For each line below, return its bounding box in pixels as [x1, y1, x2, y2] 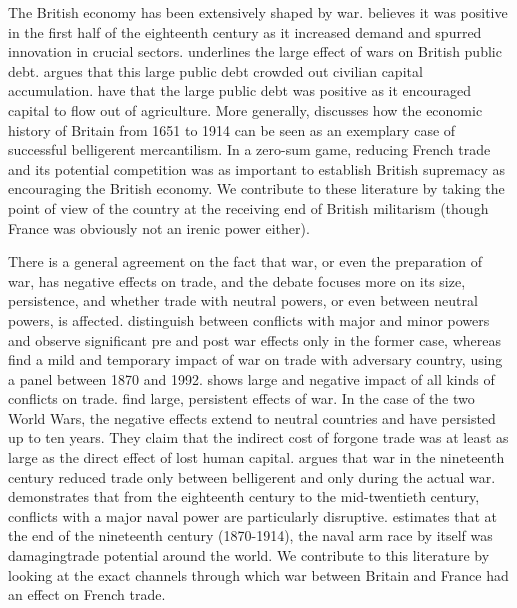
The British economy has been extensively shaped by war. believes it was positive [8, 2, 508, 22]
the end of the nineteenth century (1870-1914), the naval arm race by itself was [8, 525, 493, 546]
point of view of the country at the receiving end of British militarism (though [8, 197, 489, 218]
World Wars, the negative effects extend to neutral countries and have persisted [8, 407, 496, 428]
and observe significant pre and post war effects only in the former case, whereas [8, 329, 501, 350]
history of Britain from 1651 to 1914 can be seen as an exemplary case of [8, 119, 456, 140]
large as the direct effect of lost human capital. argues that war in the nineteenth [8, 447, 505, 468]
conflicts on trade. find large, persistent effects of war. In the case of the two [8, 388, 475, 409]
